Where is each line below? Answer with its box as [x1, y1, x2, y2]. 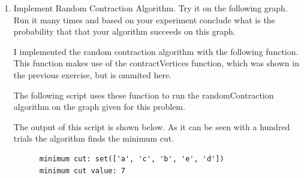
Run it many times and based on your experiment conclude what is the [13, 13, 275, 26]
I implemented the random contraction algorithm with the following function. [13, 45, 299, 57]
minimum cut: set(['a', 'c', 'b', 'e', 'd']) [39, 154, 224, 163]
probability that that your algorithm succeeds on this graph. [13, 25, 236, 38]
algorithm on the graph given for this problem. [13, 100, 185, 113]
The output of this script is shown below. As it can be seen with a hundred [13, 120, 290, 133]
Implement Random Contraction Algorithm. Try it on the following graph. [13, 2, 288, 14]
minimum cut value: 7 [39, 166, 125, 175]
